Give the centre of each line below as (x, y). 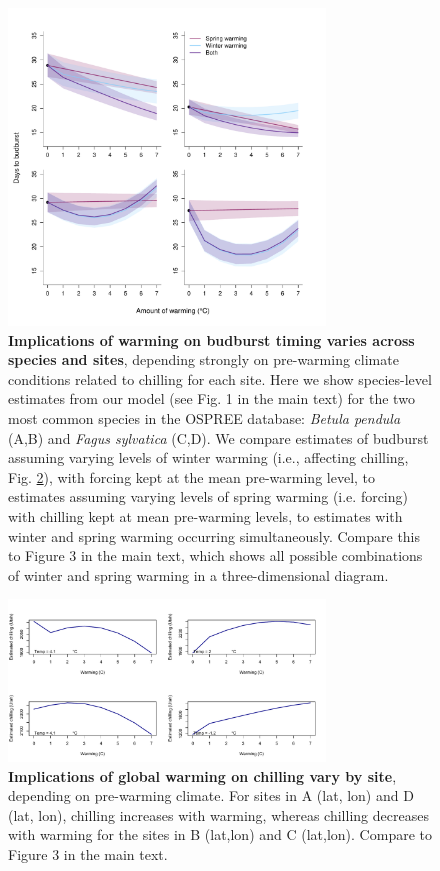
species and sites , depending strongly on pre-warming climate (203, 359)
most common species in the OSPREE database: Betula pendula (204, 417)
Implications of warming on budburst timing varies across (211, 339)
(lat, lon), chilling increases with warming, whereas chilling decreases (218, 814)
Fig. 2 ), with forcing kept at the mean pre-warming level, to (192, 476)
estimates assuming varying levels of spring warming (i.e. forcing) (208, 496)
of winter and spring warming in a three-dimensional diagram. (198, 574)
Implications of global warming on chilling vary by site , (202, 775)
